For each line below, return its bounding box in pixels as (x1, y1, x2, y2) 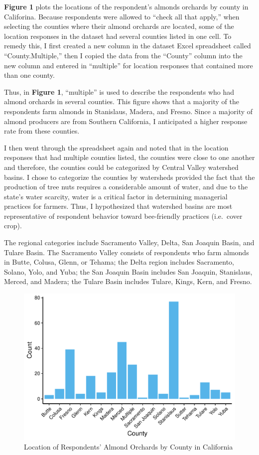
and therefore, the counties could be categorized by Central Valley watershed (4, 161, 239, 172)
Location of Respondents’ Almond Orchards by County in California (24, 442, 233, 452)
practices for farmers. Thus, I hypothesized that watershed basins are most (4, 201, 233, 211)
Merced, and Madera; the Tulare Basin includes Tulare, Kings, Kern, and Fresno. (4, 276, 252, 287)
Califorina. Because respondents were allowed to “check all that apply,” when (4, 11, 240, 21)
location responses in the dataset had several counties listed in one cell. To (4, 30, 232, 41)
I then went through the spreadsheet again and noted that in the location (4, 142, 229, 152)
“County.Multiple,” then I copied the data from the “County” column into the (4, 50, 243, 60)
